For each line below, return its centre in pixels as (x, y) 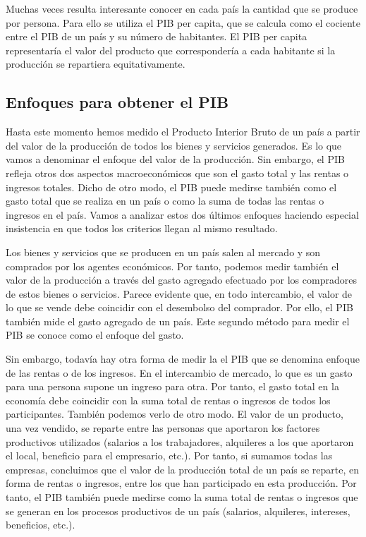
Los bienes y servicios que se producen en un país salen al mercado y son (163, 252)
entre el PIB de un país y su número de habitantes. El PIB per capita (157, 36)
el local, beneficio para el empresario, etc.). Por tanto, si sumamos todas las (169, 455)
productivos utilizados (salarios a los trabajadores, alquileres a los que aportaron (180, 441)
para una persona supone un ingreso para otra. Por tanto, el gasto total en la (172, 386)
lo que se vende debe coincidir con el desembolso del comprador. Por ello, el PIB (179, 307)
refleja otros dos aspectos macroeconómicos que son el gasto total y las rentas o (177, 173)
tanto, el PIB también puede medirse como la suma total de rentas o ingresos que (182, 497)
